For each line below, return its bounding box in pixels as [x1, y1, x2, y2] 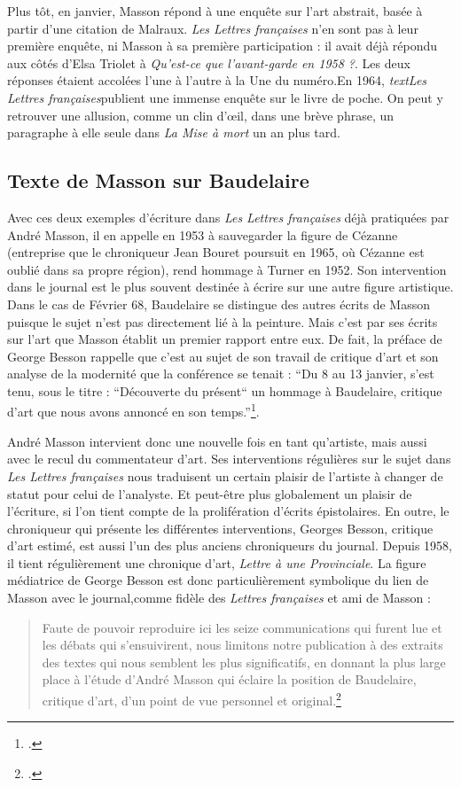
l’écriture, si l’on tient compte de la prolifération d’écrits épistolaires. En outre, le [7, 502, 449, 520]
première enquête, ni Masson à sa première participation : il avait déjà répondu [7, 36, 438, 55]
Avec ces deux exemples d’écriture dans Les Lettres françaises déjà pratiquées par [7, 207, 449, 226]
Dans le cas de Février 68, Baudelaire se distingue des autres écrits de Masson [7, 294, 431, 313]
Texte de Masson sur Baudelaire [7, 167, 309, 194]
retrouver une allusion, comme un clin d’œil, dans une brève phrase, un [7, 105, 395, 124]
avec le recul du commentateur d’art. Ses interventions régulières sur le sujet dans [7, 449, 451, 468]
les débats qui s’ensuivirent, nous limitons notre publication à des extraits [42, 635, 443, 654]
